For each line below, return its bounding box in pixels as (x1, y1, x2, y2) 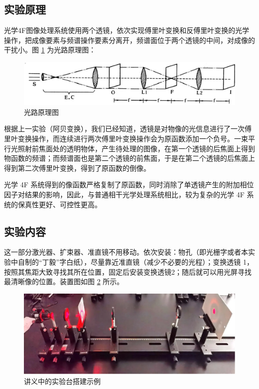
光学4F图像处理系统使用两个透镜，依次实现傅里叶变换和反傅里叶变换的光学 (4, 25, 250, 35)
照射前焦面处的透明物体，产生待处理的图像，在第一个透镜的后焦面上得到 (17, 143, 255, 153)
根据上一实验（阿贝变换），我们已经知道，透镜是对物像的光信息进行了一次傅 (4, 123, 252, 134)
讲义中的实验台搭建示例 (24, 376, 101, 386)
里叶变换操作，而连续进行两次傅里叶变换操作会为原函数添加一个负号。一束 (4, 133, 248, 143)
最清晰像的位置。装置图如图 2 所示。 (4, 276, 124, 287)
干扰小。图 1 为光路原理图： (4, 44, 96, 55)
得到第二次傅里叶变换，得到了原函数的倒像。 (4, 162, 150, 173)
